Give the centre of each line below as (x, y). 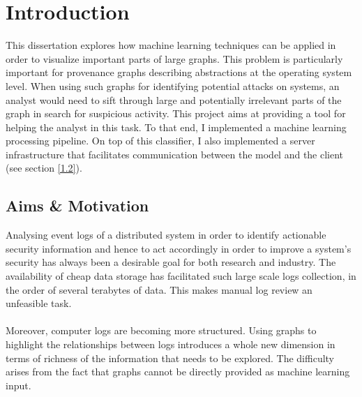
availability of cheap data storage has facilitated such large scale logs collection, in (181, 276)
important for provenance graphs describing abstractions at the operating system (179, 72)
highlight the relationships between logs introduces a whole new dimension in (171, 344)
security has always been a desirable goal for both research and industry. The (171, 262)
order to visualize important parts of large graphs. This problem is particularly (174, 58)
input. (18, 385)
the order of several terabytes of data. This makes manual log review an (159, 289)
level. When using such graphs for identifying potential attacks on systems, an (173, 85)
